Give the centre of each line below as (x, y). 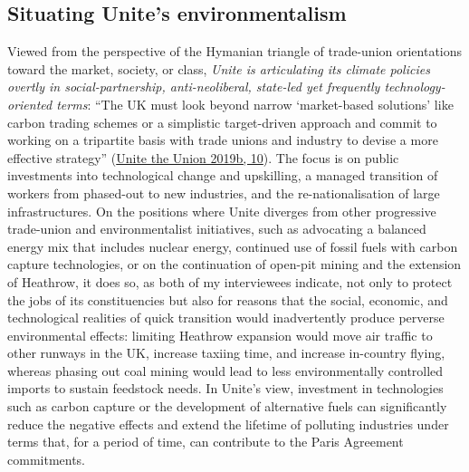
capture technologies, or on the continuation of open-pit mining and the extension (234, 264)
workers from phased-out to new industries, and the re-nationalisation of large (224, 193)
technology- (415, 87)
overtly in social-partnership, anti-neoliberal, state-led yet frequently (194, 87)
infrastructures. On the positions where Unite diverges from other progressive (222, 211)
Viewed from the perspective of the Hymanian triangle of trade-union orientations (235, 51)
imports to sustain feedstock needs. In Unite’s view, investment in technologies (225, 388)
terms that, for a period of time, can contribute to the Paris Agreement (206, 442)
